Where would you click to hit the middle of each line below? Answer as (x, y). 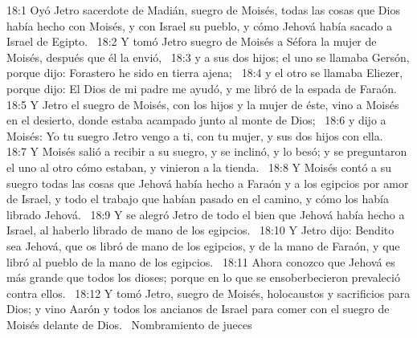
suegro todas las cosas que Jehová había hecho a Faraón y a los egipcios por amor (208, 183)
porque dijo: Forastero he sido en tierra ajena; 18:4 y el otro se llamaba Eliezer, (205, 73)
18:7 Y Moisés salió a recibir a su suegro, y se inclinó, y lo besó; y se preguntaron (207, 151)
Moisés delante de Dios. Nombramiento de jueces (129, 324)
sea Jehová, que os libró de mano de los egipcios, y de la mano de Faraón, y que (203, 245)
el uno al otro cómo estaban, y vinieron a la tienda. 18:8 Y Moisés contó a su (199, 167)
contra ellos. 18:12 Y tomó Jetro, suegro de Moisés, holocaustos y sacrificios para (208, 293)
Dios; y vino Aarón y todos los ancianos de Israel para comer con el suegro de (198, 309)
